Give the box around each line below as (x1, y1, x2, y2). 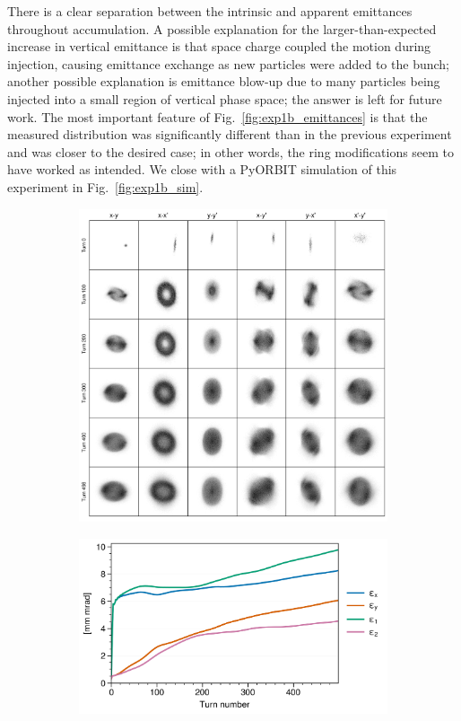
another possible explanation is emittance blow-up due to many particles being (7, 72, 440, 91)
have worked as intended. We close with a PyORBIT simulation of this (7, 160, 397, 179)
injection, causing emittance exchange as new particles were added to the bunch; (7, 54, 449, 73)
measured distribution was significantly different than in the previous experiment (7, 125, 452, 144)
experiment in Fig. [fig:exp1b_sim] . (7, 177, 204, 196)
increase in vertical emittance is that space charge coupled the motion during (7, 37, 431, 56)
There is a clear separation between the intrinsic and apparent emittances (7, 2, 413, 20)
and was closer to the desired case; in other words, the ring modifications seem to (7, 142, 455, 161)
